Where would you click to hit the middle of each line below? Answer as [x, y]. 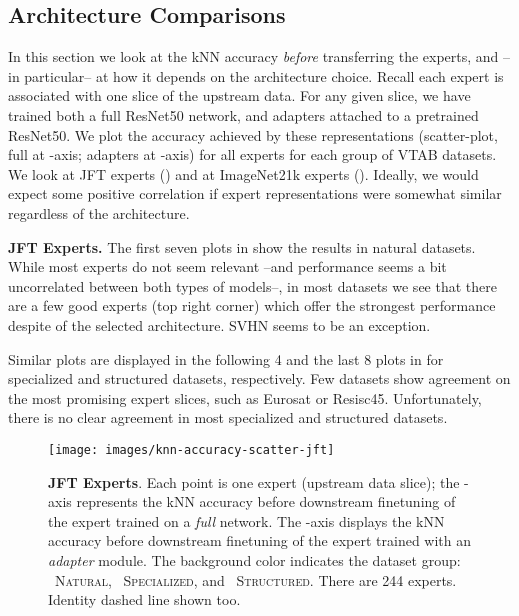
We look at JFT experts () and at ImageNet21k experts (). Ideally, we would [243, 173]
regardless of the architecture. [99, 212]
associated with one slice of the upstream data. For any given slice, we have [239, 95]
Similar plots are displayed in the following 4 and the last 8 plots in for [226, 358]
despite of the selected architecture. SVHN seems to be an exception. [219, 324]
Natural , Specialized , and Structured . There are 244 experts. [256, 579]
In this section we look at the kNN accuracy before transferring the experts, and [253, 56]
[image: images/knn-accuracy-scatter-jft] [191, 449]
